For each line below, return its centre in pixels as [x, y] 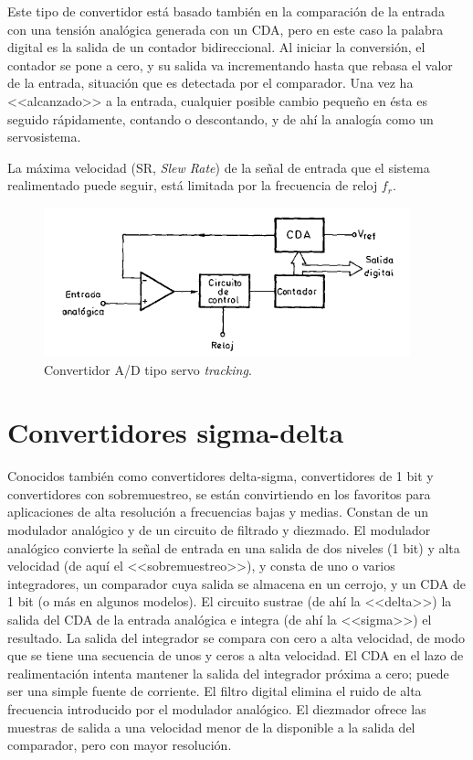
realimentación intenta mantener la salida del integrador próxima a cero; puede [228, 673]
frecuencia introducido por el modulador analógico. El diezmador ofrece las [217, 708]
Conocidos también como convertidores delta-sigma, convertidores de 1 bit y [221, 476]
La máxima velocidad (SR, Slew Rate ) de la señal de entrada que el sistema [219, 167]
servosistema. [44, 137]
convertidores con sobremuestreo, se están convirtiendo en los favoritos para [219, 493]
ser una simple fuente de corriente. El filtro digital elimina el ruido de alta [215, 691]
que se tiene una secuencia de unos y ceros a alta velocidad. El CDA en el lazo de [236, 655]
